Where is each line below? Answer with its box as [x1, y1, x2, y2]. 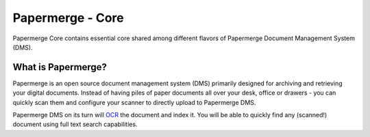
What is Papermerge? [12, 61, 108, 73]
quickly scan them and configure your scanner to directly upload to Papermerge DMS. [12, 98, 256, 106]
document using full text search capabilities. [12, 120, 138, 129]
